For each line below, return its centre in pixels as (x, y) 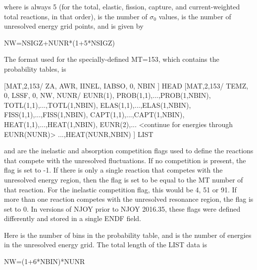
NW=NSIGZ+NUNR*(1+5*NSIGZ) (60, 42)
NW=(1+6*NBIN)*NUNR (45, 261)
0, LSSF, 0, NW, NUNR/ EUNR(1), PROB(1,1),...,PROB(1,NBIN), (107, 95)
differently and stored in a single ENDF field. (73, 218)
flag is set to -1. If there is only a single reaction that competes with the (113, 170)
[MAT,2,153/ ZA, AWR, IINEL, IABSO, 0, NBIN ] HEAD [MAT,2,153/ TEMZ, (126, 85)
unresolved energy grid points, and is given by (74, 26)
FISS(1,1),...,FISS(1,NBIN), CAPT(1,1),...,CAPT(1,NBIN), (94, 114)
